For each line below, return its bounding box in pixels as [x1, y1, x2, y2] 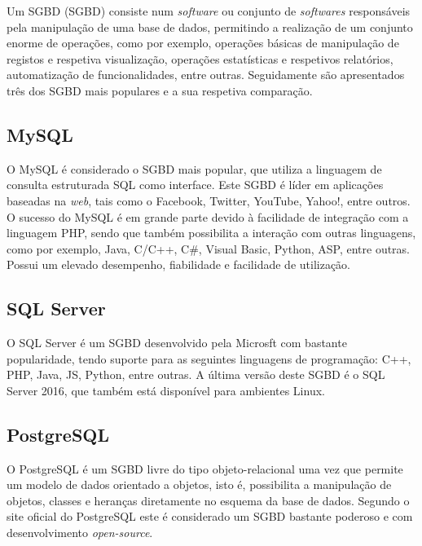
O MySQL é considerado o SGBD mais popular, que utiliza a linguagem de [7, 160, 382, 177]
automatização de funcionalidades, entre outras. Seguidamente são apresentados [7, 66, 405, 83]
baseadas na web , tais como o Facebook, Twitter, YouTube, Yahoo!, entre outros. [7, 192, 411, 209]
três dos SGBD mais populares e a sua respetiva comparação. [7, 81, 313, 99]
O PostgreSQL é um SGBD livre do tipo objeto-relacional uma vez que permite [7, 460, 403, 477]
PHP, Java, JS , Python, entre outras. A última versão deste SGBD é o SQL [7, 366, 385, 383]
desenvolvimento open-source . [7, 524, 153, 541]
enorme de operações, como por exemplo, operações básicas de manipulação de [7, 34, 399, 51]
